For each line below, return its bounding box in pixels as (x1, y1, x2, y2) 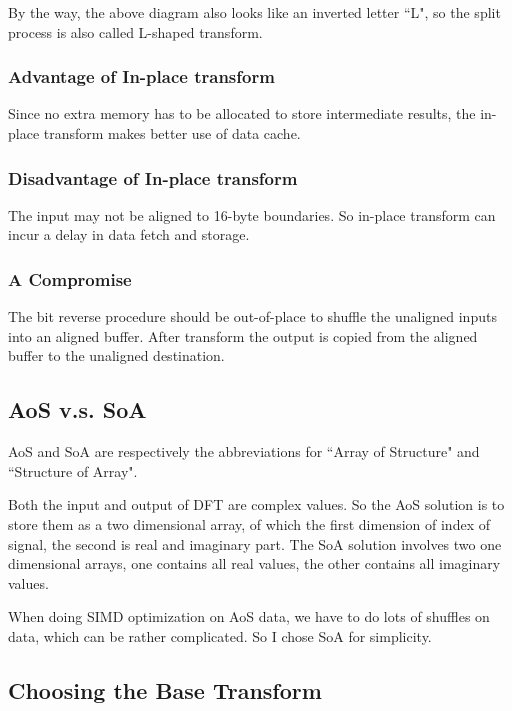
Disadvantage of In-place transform (8, 165, 298, 190)
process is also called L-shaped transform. (8, 21, 263, 42)
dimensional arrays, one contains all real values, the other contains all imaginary (8, 553, 501, 574)
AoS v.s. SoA (8, 394, 147, 425)
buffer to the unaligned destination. (8, 345, 225, 366)
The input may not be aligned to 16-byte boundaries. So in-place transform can (8, 204, 496, 225)
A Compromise (8, 266, 132, 291)
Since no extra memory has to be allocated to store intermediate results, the (8, 103, 476, 124)
